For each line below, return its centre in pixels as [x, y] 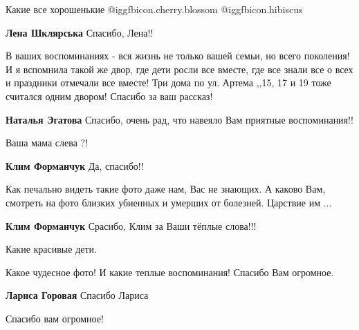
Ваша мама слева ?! [47, 143]
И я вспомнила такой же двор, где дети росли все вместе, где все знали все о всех [179, 69]
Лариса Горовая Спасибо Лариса [77, 295]
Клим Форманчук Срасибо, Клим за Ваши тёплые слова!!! [131, 225]
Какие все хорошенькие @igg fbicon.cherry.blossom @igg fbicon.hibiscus [154, 9]
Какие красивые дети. [51, 249]
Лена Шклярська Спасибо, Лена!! [80, 32]
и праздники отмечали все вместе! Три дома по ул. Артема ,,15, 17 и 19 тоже [168, 82]
